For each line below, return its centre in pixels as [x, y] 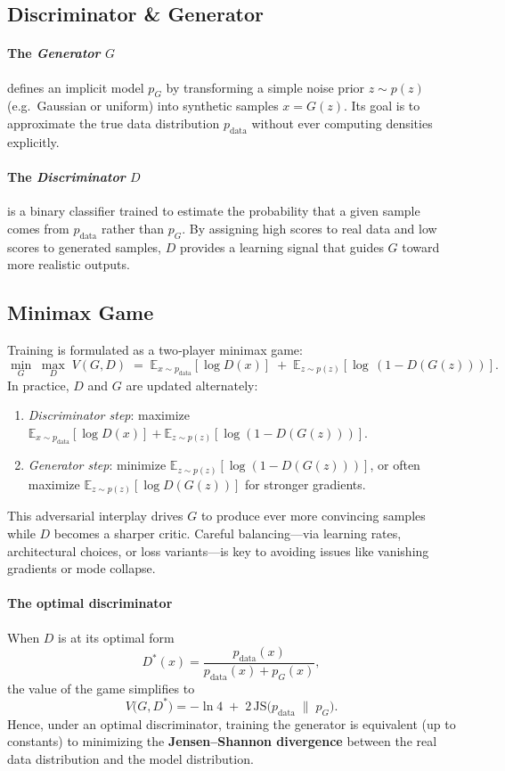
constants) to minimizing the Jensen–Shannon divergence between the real [222, 741]
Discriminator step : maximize [109, 415]
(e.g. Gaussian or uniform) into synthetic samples [143, 106]
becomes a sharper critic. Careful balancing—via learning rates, [228, 533]
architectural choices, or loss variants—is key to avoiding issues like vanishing [218, 550]
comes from [38, 228]
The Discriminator [66, 176]
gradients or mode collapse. [81, 568]
